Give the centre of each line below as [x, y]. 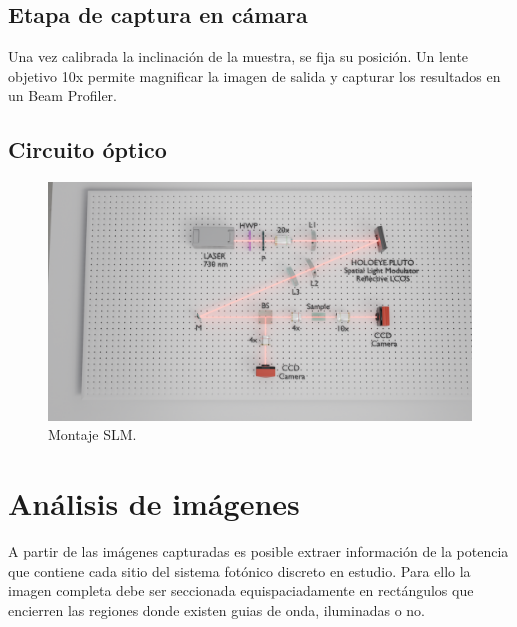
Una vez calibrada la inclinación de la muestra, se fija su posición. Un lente [238, 56]
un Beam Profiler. [62, 95]
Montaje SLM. [92, 434]
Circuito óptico [87, 149]
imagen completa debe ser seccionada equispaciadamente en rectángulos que [241, 590]
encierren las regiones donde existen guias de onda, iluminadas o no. [217, 609]
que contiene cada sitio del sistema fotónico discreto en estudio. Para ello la [239, 570]
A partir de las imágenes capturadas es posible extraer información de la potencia [258, 551]
